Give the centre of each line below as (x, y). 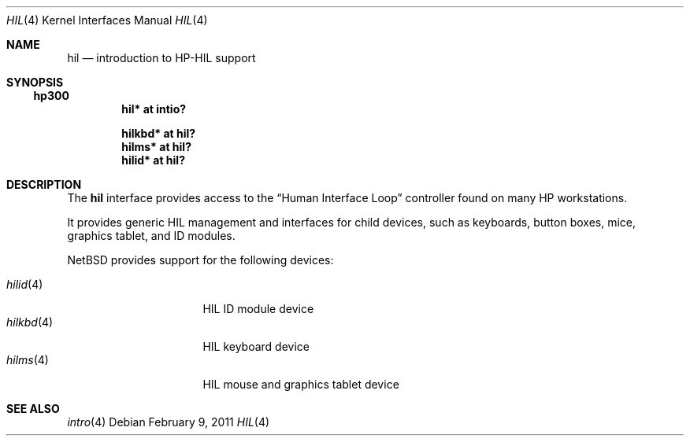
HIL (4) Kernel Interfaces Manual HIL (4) (107, 20)
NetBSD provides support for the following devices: (200, 260)
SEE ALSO (33, 409)
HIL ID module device (258, 309)
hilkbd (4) (30, 322)
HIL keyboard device (256, 346)
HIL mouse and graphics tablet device (301, 384)
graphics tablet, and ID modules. (151, 236)
